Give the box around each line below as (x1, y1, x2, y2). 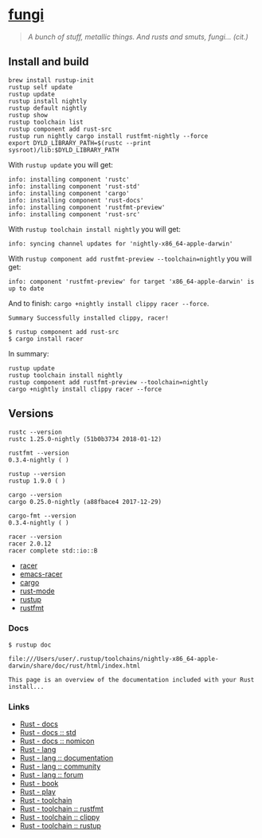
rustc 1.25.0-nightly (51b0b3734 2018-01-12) (8, 435, 162, 443)
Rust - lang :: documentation (19, 753, 114, 763)
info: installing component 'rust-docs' (8, 196, 145, 204)
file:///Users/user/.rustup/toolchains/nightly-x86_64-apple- (8, 655, 219, 663)
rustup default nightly (8, 104, 88, 112)
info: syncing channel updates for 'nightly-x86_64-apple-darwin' (8, 239, 233, 248)
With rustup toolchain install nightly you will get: (8, 224, 182, 234)
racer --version (8, 533, 62, 541)
